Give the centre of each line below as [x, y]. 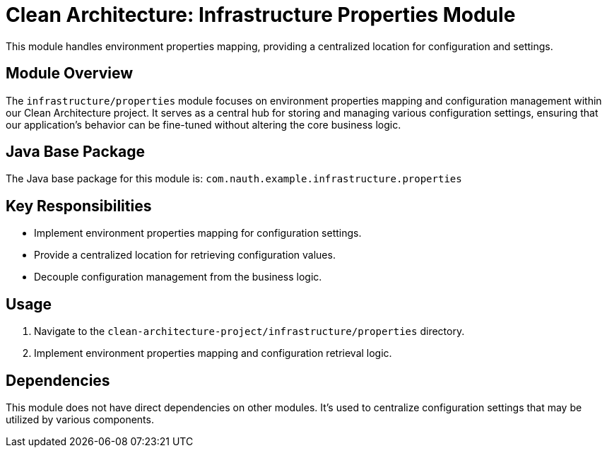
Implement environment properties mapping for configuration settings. [198, 233]
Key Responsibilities [79, 206]
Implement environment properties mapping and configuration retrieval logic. [213, 353]
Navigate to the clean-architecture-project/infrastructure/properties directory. [249, 331]
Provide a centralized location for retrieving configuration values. [185, 255]
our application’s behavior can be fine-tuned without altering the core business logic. [204, 124]
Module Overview [70, 73]
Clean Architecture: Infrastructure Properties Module [261, 15]
